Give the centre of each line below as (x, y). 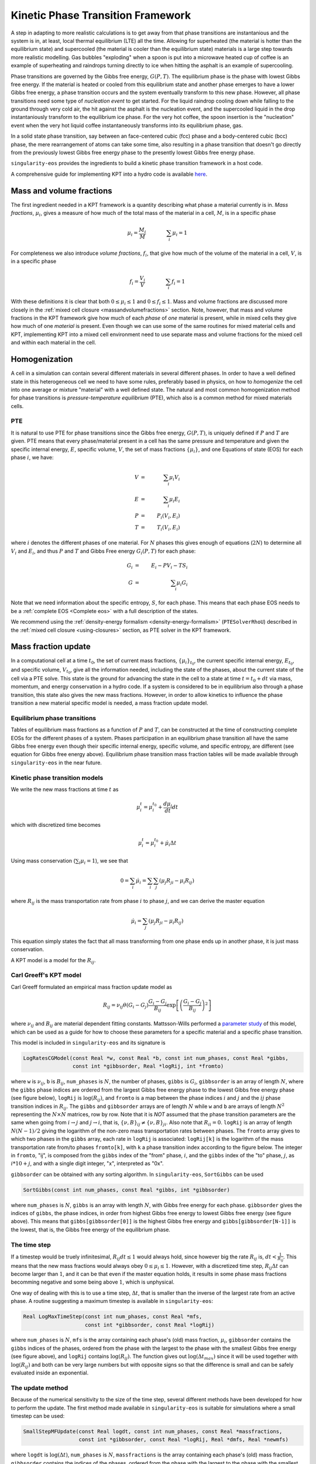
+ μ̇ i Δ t (168, 843)
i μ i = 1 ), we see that (103, 861)
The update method (39, 1388)
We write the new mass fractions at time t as (65, 789)
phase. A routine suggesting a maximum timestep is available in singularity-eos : (112, 1301)
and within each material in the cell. (54, 343)
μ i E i (175, 500)
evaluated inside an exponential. (50, 1373)
